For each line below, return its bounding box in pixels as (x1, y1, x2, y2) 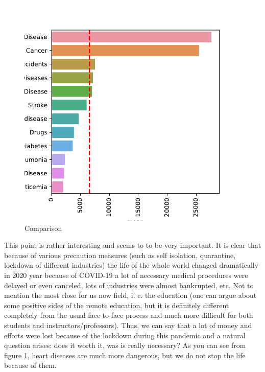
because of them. (4, 360, 57, 370)
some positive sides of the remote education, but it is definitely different (4, 299, 229, 310)
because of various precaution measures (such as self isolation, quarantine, (4, 249, 236, 260)
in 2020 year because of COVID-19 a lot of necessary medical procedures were (4, 269, 248, 280)
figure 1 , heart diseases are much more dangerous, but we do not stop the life (4, 350, 246, 360)
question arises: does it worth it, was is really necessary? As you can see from (4, 340, 246, 351)
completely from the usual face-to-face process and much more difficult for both (4, 310, 253, 320)
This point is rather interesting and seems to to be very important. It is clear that (4, 240, 261, 250)
